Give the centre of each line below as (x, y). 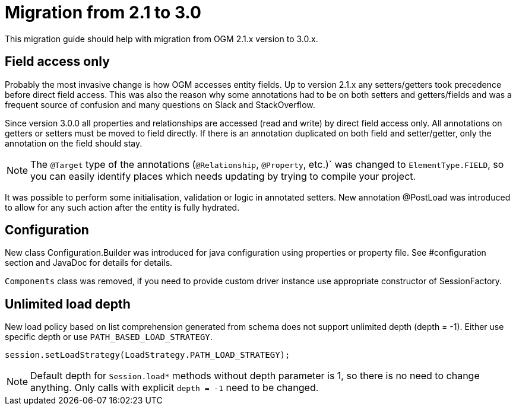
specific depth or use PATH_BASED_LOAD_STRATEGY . (109, 337)
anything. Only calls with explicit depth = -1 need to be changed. (175, 388)
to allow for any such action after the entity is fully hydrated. (122, 207)
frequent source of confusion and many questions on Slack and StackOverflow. (160, 104)
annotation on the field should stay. (74, 143)
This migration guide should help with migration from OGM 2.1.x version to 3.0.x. (162, 39)
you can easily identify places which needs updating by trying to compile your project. (223, 176)
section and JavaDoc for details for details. (89, 263)
